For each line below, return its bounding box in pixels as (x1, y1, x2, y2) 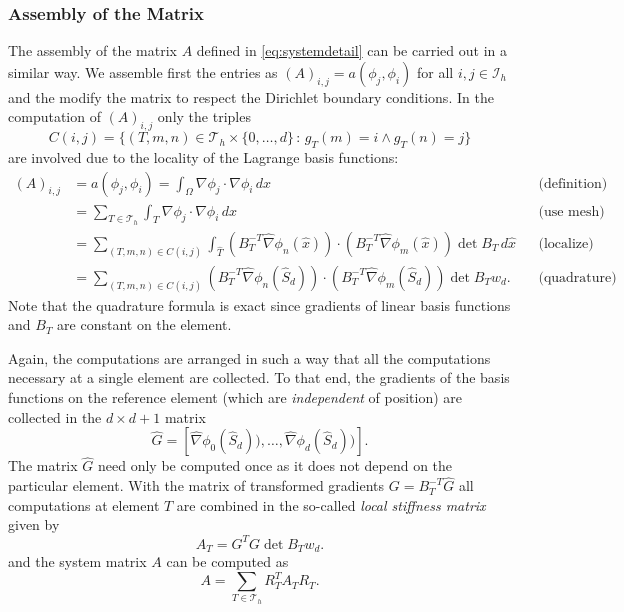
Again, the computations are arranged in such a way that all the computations (8, 347, 491, 368)
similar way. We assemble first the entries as (8, 61, 278, 82)
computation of (8, 106, 101, 127)
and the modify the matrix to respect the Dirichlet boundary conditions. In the (8, 86, 494, 107)
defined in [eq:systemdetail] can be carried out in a (196, 40, 507, 61)
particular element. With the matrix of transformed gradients (8, 475, 385, 496)
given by (8, 514, 60, 535)
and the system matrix (8, 550, 147, 571)
